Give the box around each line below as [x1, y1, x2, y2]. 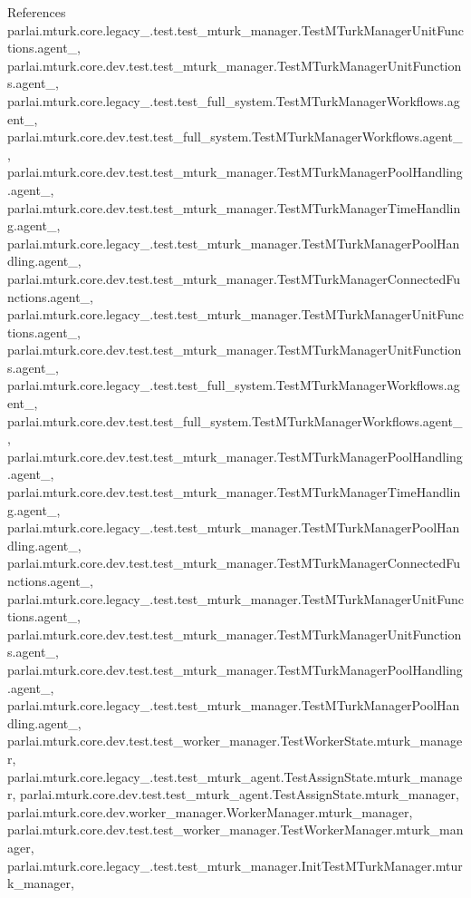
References [7, 3, 66, 21]
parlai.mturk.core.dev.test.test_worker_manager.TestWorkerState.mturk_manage [7, 731, 463, 750]
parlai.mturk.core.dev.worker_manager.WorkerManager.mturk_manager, [7, 802, 413, 821]
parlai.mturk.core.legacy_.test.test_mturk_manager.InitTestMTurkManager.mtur [7, 855, 463, 874]
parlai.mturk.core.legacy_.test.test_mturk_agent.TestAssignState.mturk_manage [7, 766, 463, 786]
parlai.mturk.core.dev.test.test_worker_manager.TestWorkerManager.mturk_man [7, 820, 464, 839]
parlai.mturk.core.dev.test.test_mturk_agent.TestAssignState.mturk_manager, [20, 785, 459, 804]
